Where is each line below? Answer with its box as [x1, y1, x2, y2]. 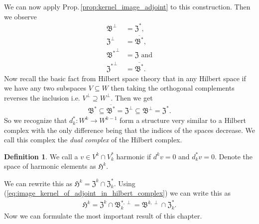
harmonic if [116, 151, 151, 161]
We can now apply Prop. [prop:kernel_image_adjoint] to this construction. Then [4, 1, 251, 11]
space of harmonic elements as [4, 161, 96, 171]
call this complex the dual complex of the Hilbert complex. [4, 134, 182, 145]
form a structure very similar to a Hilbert [120, 115, 247, 125]
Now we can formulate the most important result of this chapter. [4, 211, 202, 221]
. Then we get [111, 92, 153, 103]
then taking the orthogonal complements [111, 83, 235, 93]
